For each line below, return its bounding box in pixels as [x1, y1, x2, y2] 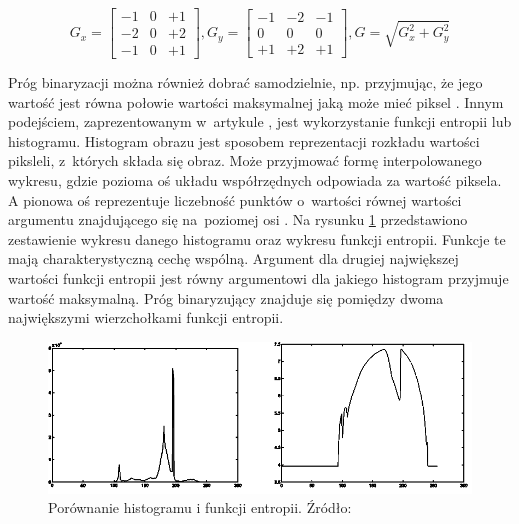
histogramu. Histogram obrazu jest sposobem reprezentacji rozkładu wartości [8, 130, 480, 151]
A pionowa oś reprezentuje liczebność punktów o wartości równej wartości [8, 189, 462, 210]
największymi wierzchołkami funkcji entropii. [8, 307, 284, 328]
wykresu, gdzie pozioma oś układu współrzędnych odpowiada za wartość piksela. [8, 170, 502, 191]
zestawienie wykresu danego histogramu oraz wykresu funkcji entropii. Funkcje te [8, 228, 506, 249]
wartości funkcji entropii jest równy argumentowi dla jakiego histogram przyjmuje [8, 268, 509, 289]
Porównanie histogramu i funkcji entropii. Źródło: [48, 497, 352, 518]
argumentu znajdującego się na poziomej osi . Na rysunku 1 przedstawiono [8, 209, 468, 230]
